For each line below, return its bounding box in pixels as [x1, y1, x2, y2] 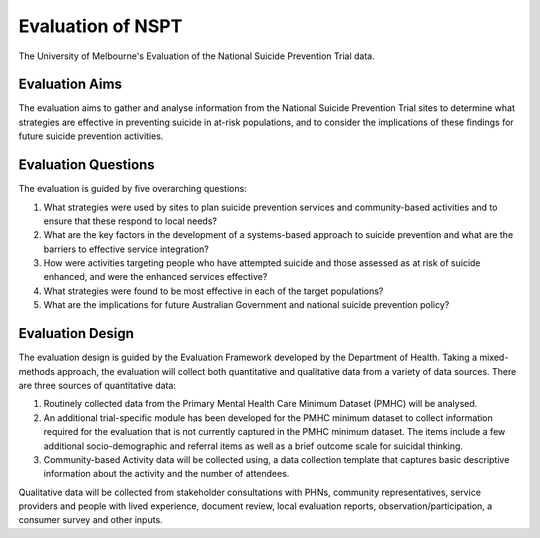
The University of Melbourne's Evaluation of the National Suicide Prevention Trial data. [18, 50, 375, 62]
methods [18, 365, 55, 377]
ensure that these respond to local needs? [43, 215, 217, 227]
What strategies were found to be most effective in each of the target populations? [43, 285, 384, 297]
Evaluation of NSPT [18, 15, 183, 37]
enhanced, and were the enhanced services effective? [43, 271, 268, 283]
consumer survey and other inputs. [18, 514, 164, 526]
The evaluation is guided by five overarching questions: [18, 183, 247, 195]
